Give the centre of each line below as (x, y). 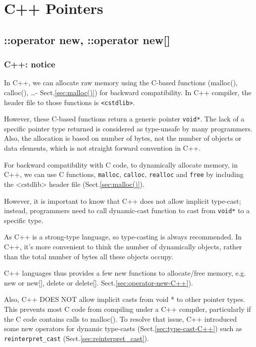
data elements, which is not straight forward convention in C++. (102, 148)
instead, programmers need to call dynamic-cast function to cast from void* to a (127, 210)
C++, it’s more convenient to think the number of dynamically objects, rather (123, 246)
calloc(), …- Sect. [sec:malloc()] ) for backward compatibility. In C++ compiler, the (128, 92)
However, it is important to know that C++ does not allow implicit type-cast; (123, 201)
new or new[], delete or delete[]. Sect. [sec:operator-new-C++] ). (99, 282)
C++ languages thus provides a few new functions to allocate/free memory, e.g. (125, 273)
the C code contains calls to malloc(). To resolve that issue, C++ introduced (121, 318)
